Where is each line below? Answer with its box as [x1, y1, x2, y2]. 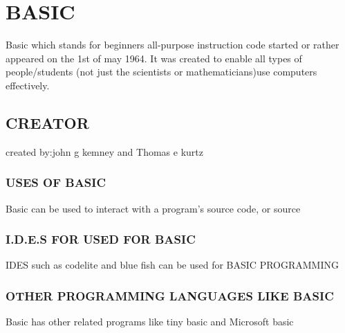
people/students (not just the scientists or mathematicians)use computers [6, 64, 317, 79]
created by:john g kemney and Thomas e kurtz [6, 144, 203, 159]
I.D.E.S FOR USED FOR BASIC [6, 231, 196, 248]
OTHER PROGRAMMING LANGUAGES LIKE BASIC [6, 287, 334, 304]
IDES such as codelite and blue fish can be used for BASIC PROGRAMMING [6, 258, 339, 272]
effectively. [6, 78, 50, 92]
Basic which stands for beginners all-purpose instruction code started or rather [6, 37, 339, 52]
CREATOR [6, 111, 89, 133]
